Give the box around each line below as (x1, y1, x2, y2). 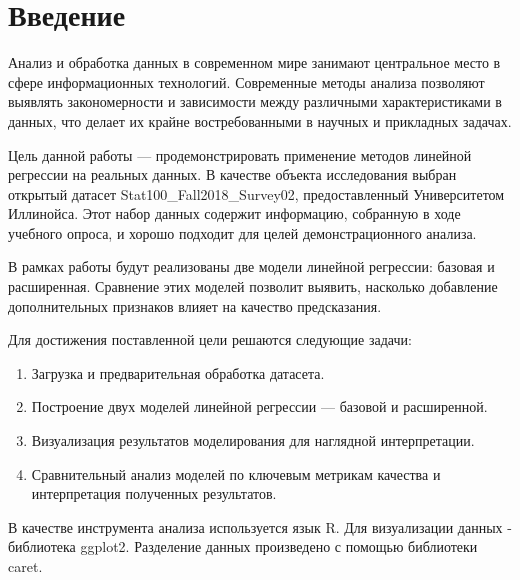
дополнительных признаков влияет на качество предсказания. (8, 295, 382, 316)
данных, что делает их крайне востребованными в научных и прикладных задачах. (8, 110, 512, 131)
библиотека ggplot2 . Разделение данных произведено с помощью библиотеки (8, 536, 478, 557)
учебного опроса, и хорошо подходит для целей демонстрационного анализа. (8, 222, 477, 243)
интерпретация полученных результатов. (31, 483, 277, 504)
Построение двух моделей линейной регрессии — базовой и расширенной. (31, 396, 488, 417)
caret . (8, 556, 43, 576)
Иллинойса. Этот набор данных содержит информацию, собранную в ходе (8, 203, 461, 224)
